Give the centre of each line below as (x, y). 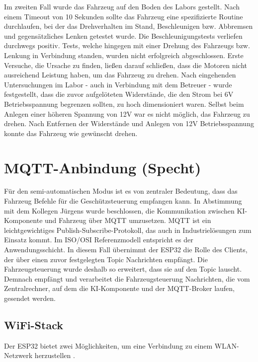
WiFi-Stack (34, 325)
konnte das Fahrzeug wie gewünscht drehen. (71, 133)
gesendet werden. (30, 298)
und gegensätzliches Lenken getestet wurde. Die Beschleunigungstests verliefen (123, 36)
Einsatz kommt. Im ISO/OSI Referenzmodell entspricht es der (99, 240)
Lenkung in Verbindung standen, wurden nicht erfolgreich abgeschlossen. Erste (124, 55)
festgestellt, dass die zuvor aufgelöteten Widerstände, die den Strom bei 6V (119, 94)
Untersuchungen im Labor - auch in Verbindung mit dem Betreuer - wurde (118, 84)
